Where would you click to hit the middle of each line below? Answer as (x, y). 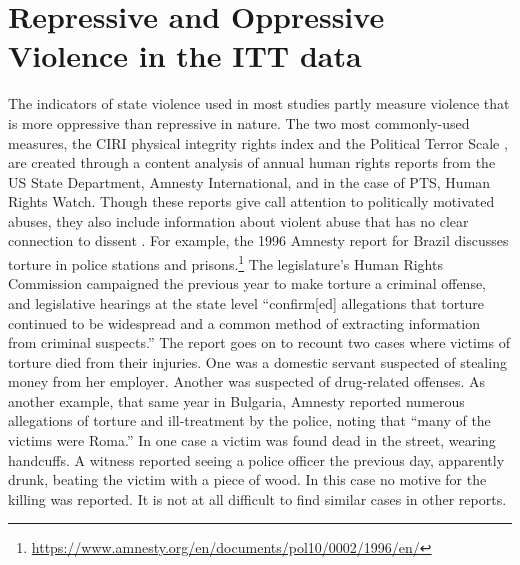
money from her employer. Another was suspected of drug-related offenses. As (247, 381)
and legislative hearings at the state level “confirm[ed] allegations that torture (246, 302)
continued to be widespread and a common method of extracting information (244, 322)
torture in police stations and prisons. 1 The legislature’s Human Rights (225, 262)
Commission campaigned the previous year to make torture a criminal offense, (247, 283)
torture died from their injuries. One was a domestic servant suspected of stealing (257, 361)
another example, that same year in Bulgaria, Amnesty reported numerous (236, 400)
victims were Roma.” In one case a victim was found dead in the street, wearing (252, 440)
